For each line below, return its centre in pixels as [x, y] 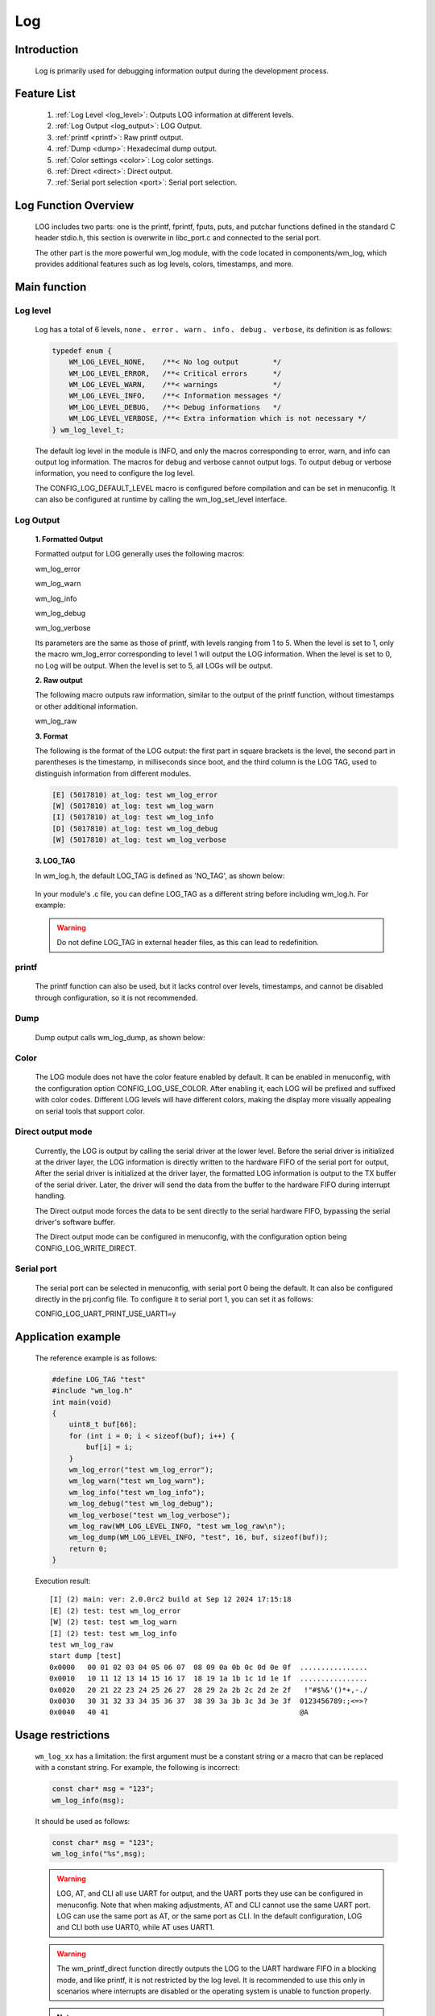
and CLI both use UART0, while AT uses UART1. [136, 1927]
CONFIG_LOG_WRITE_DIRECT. [86, 1248]
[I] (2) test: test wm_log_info [113, 1633]
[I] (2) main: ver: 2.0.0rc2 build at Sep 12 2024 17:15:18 [170, 1599]
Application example [68, 1337]
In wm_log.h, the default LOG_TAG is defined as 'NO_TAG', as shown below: [160, 876]
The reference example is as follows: [96, 1358]
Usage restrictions [62, 1735]
